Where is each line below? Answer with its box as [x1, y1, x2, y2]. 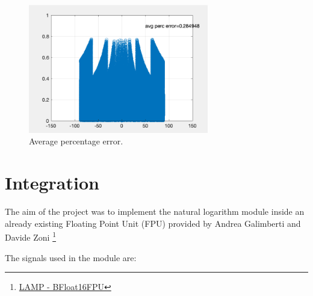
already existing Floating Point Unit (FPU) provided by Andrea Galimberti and [5, 217, 301, 229]
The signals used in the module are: [5, 251, 137, 264]
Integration [5, 170, 99, 195]
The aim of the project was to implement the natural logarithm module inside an [5, 205, 305, 218]
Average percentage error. [29, 135, 123, 147]
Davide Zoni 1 [5, 229, 56, 243]
